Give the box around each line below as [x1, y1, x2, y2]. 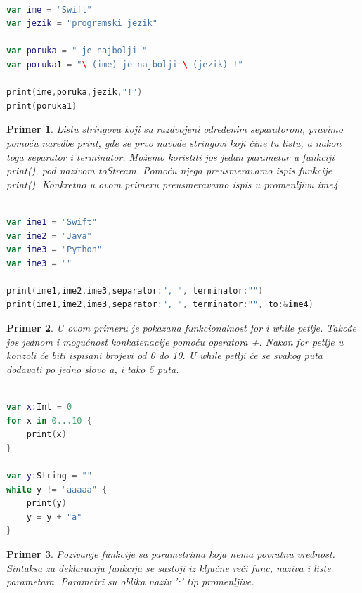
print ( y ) [26, 498, 67, 509]
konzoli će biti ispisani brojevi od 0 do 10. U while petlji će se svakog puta [6, 348, 323, 363]
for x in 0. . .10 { [6, 415, 92, 426]
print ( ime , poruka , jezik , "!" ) [6, 87, 143, 98]
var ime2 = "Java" [6, 230, 92, 241]
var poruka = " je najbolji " [6, 46, 148, 56]
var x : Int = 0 [6, 402, 72, 412]
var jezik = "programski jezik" [6, 18, 157, 29]
